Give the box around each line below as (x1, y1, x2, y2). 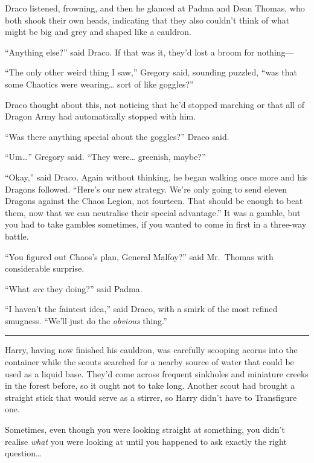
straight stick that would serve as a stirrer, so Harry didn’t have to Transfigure (5, 391, 297, 403)
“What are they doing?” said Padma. (5, 282, 143, 295)
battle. (5, 229, 29, 242)
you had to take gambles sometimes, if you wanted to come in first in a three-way (5, 218, 307, 231)
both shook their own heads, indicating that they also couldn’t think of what (5, 13, 290, 26)
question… (5, 447, 42, 459)
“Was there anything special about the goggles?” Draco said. (5, 130, 229, 142)
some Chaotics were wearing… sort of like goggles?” (5, 77, 194, 90)
